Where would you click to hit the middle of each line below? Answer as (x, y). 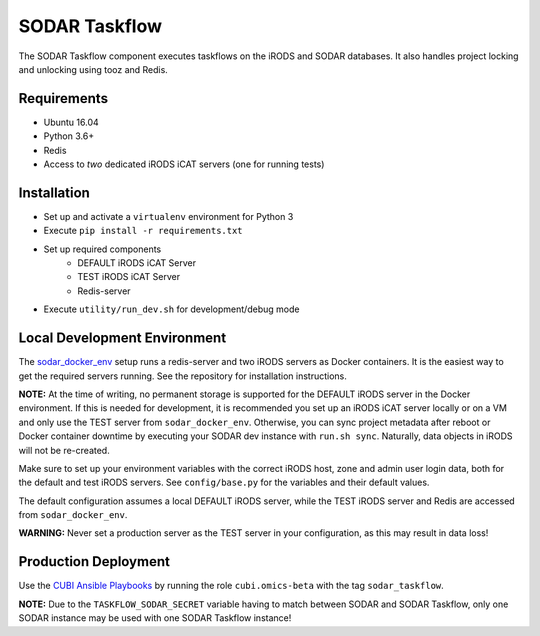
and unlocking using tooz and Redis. (93, 69)
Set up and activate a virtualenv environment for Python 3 (168, 216)
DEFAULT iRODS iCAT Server (137, 263)
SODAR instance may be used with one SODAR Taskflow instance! (155, 618)
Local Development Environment (122, 338)
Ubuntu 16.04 (71, 122)
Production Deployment (94, 561)
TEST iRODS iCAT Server (128, 277)
